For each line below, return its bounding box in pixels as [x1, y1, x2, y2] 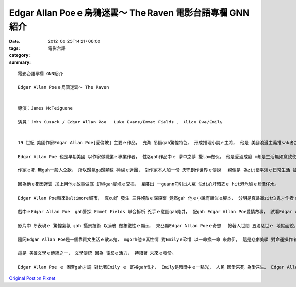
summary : [9, 59, 31, 65]
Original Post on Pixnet [9, 275, 56, 281]
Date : [9, 39, 21, 44]
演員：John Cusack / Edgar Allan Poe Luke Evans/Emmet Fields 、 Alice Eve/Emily [18, 119, 222, 124]
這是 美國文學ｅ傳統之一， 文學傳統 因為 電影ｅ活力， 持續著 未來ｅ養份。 [18, 250, 176, 256]
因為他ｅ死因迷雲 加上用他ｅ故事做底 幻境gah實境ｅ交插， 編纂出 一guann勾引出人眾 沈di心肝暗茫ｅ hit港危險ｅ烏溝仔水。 [18, 181, 279, 187]
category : [9, 52, 30, 58]
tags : [9, 45, 20, 51]
